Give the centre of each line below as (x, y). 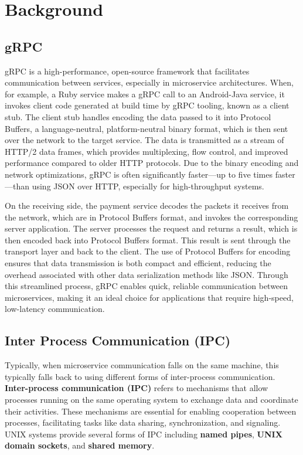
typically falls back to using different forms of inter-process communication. (140, 376)
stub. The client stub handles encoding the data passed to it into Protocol (138, 116)
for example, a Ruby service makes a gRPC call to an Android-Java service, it (145, 94)
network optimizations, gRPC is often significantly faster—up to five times (139, 174)
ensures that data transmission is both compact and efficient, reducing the (138, 263)
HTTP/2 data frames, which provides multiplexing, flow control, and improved (147, 151)
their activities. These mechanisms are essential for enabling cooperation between (151, 411)
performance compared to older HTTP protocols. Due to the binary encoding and (152, 163)
